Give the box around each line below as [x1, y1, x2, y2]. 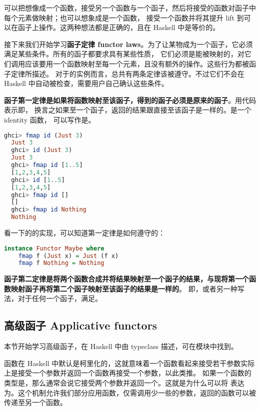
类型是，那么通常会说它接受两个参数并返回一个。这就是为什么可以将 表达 [4, 377, 244, 388]
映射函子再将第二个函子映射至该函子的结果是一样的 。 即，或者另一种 [10, 283, 237, 293]
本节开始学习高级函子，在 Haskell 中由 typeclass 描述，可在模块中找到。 [4, 341, 238, 351]
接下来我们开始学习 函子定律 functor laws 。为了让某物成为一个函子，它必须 [4, 38, 253, 49]
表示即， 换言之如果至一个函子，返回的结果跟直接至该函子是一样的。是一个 [4, 104, 251, 115]
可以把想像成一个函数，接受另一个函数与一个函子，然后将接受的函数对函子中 [4, 2, 256, 12]
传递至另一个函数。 [4, 397, 67, 407]
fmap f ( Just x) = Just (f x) [18, 252, 119, 259]
